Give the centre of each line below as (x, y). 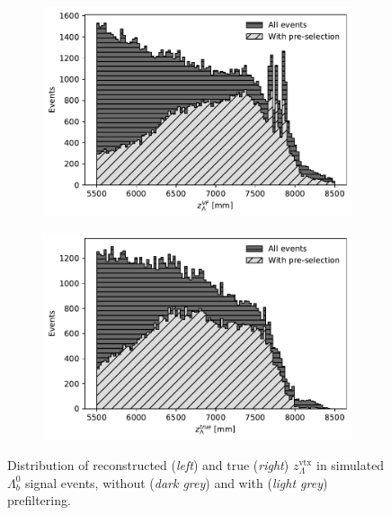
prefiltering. (39, 500)
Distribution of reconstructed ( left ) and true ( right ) (148, 465)
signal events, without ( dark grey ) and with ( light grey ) (177, 482)
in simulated (351, 465)
